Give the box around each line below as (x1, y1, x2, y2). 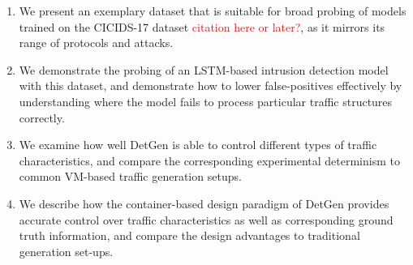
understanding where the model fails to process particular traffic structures (19, 92, 393, 109)
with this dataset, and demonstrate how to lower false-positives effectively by (19, 77, 402, 94)
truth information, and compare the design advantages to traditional (19, 227, 360, 244)
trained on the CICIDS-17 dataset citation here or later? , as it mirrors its (19, 18, 385, 35)
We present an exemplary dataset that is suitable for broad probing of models (19, 2, 407, 19)
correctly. (19, 109, 65, 126)
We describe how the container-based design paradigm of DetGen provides (19, 194, 389, 212)
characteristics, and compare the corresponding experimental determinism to (19, 152, 400, 169)
